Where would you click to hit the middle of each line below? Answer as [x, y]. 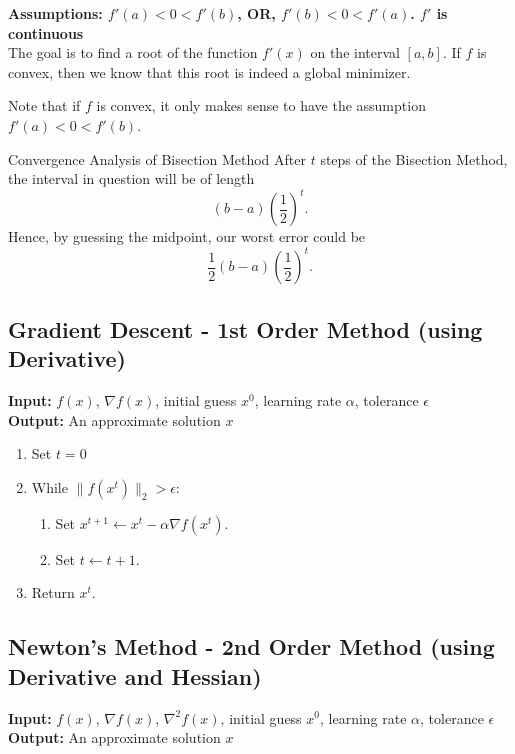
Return [53, 592]
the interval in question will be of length [131, 178]
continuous [46, 32]
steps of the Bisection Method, [414, 158]
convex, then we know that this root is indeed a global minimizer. [209, 71]
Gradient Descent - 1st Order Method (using [245, 328]
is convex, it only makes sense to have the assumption [261, 105]
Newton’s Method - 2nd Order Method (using [251, 646]
